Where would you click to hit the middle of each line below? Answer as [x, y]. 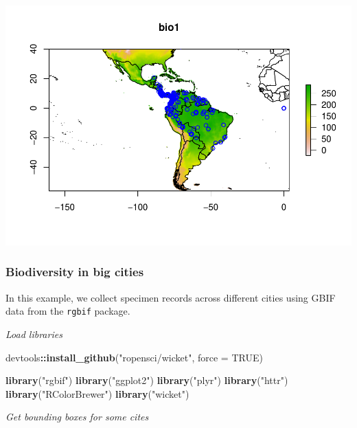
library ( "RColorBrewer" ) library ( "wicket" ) [97, 393]
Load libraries [34, 334]
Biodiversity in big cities [75, 272]
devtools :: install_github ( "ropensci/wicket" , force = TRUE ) [134, 357]
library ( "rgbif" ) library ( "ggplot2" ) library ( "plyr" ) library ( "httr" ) [147, 380]
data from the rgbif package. [68, 311]
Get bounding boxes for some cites [77, 417]
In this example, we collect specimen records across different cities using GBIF [171, 297]
